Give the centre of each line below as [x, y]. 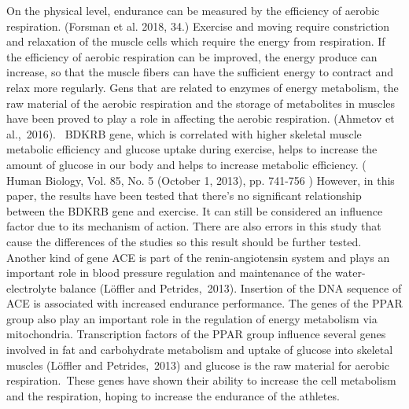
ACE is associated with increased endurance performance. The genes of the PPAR [204, 303]
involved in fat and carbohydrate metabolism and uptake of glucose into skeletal [200, 350]
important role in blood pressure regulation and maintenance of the [169, 273]
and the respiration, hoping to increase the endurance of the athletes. [173, 395]
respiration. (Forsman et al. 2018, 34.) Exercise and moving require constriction [198, 26]
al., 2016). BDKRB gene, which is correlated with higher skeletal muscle [184, 133]
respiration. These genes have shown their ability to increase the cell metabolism [201, 380]
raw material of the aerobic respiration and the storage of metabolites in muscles [201, 103]
